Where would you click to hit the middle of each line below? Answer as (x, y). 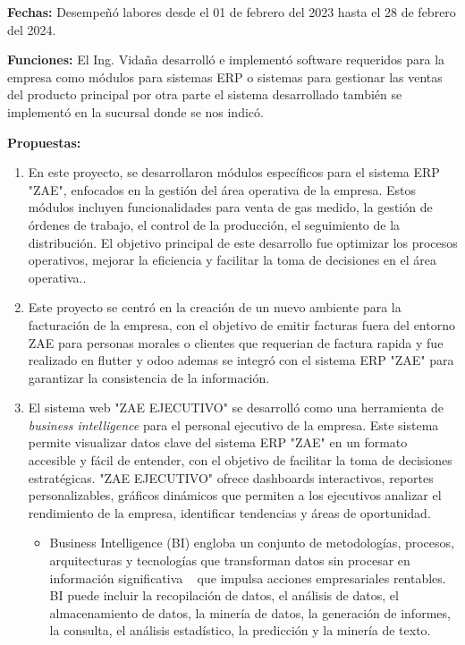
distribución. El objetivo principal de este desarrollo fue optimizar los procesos (243, 242)
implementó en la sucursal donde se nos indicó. (135, 111)
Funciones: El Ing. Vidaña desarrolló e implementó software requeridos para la (226, 59)
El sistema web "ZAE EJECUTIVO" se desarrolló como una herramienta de (236, 407)
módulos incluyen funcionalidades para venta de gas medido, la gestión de (230, 207)
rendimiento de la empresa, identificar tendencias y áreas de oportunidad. (229, 512)
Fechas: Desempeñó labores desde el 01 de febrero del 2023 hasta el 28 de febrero (232, 12)
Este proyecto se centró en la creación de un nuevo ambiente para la (215, 307)
